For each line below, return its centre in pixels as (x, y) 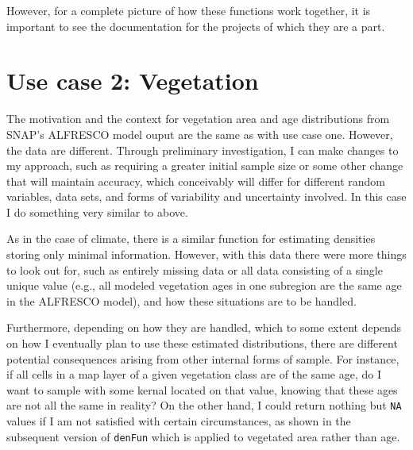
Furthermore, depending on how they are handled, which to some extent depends (204, 327)
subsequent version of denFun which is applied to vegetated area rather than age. (203, 436)
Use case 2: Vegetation (133, 81)
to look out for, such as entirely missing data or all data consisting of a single (195, 269)
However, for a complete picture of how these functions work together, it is (189, 10)
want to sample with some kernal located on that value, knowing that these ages (202, 389)
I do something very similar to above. (97, 212)
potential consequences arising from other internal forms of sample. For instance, (203, 358)
